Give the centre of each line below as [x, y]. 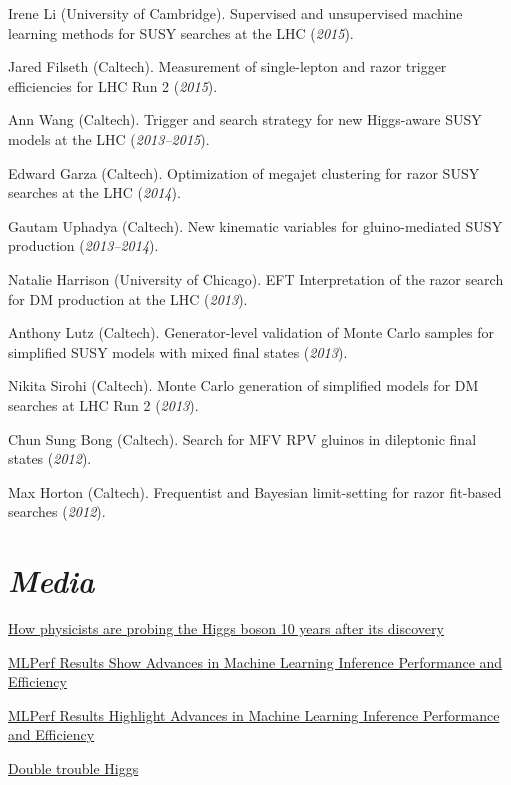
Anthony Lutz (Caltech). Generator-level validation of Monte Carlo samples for [251, 332]
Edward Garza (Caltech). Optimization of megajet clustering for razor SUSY [244, 172]
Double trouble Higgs [73, 767]
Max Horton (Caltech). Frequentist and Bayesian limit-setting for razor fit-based [255, 491]
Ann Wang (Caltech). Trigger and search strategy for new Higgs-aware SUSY [245, 119]
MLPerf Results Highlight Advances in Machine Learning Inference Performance [254, 714]
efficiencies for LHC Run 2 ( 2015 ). [113, 85]
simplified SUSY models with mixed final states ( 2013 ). [178, 351]
